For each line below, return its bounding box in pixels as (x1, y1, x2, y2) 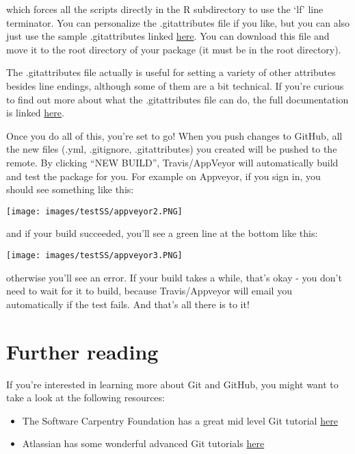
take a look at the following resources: (6, 390, 165, 405)
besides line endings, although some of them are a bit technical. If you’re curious (6, 78, 344, 92)
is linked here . (6, 105, 64, 120)
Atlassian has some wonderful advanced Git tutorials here (22, 436, 265, 451)
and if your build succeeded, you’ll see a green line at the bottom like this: (6, 226, 318, 240)
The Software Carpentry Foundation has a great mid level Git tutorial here (22, 413, 338, 427)
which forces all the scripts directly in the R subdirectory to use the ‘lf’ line (6, 2, 324, 16)
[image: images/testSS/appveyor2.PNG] (6, 206, 183, 216)
